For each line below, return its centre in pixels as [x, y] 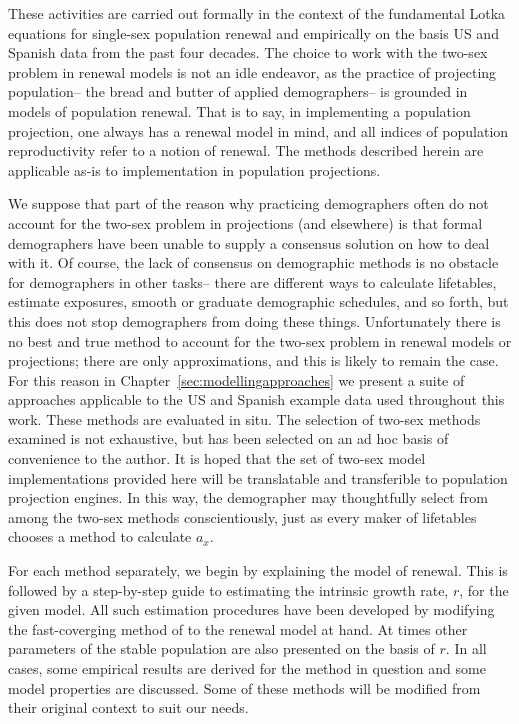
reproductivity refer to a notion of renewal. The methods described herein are [246, 150]
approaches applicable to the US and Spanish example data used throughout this [256, 399]
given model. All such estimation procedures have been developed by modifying [251, 609]
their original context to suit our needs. [128, 707]
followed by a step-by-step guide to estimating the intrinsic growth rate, [228, 589]
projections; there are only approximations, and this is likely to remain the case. [253, 360]
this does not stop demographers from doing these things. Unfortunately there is [254, 320]
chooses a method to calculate [100, 536]
